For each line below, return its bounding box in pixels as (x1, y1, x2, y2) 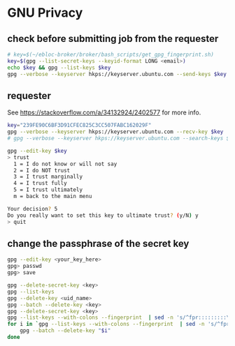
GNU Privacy (7, 5, 83, 21)
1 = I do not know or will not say (13, 160, 117, 167)
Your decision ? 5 (7, 205, 58, 212)
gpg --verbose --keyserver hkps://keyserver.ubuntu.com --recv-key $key (7, 128, 224, 135)
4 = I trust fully (13, 180, 68, 187)
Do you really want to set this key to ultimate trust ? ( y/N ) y (7, 211, 199, 219)
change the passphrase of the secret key (7, 237, 190, 249)
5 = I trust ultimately (13, 186, 83, 193)
